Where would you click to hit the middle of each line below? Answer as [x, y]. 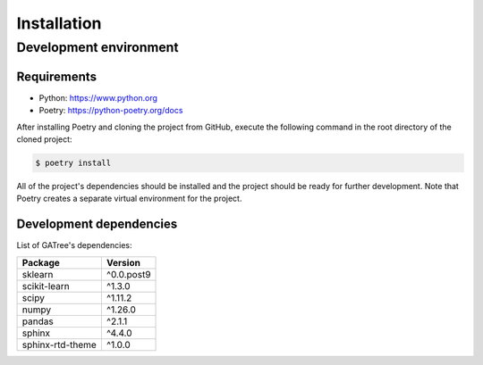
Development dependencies [97, 224]
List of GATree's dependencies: [74, 245]
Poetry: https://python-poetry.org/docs [111, 111]
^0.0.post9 [128, 274]
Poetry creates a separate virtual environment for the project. [129, 199]
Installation [59, 23]
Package [41, 262]
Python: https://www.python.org [98, 97]
